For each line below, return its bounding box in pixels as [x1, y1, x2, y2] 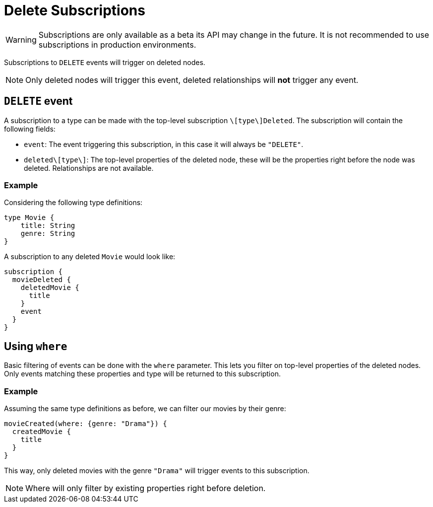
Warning [5, 34, 37, 45]
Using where [4, 340, 67, 353]
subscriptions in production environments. [38, 39, 196, 50]
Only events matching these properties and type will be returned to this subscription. [4, 369, 281, 378]
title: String [20, 221, 75, 230]
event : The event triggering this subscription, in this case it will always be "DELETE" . [24, 140, 304, 148]
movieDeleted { [12, 276, 71, 284]
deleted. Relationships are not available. [24, 163, 154, 172]
